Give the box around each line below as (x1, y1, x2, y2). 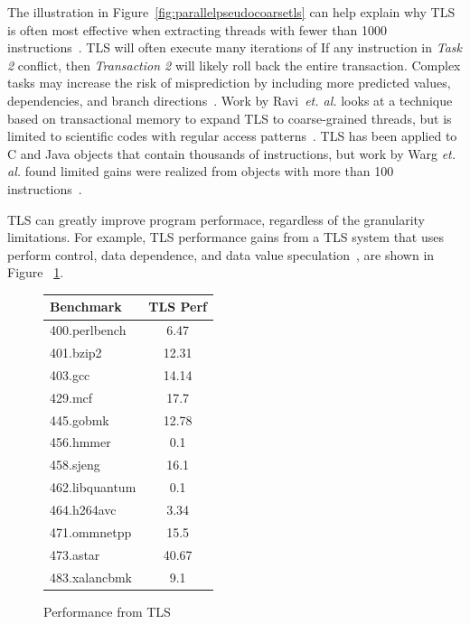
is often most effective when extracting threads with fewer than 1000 (7, 20, 387, 39)
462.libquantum (50, 478, 136, 497)
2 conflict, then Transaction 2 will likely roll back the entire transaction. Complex (7, 55, 461, 74)
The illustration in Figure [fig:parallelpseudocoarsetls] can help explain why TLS (7, 3, 456, 21)
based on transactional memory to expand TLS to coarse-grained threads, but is (7, 108, 452, 127)
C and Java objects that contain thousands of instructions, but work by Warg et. (7, 144, 456, 163)
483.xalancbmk (50, 567, 133, 586)
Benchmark (50, 297, 122, 316)
